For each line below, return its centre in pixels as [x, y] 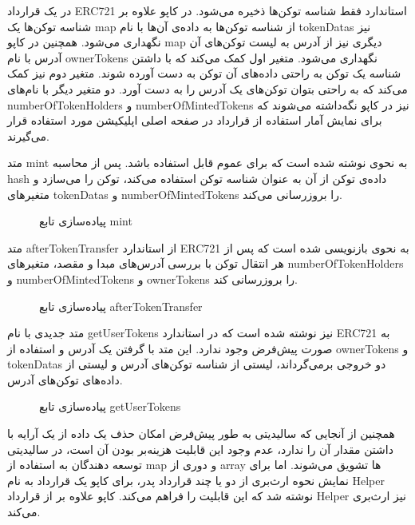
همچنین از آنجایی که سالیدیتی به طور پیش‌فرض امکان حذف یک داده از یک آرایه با [201, 434]
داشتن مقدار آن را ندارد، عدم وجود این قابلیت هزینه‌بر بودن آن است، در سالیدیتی [200, 449]
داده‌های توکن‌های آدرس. [65, 379]
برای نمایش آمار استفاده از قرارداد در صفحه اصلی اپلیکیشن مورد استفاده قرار [195, 120]
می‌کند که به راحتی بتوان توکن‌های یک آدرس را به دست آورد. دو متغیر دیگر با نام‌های [207, 88]
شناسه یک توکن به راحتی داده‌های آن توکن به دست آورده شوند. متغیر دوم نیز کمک [204, 73]
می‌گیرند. [28, 135]
